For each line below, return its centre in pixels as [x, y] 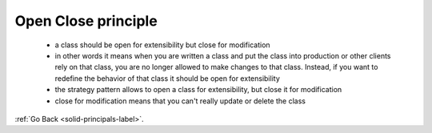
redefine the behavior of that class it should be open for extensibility [167, 78]
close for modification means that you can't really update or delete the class [180, 101]
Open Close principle [86, 21]
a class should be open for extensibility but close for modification [163, 45]
